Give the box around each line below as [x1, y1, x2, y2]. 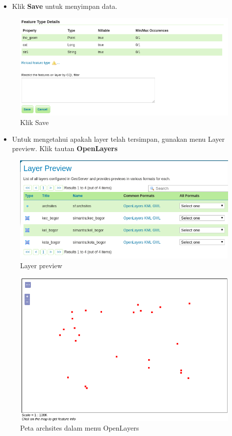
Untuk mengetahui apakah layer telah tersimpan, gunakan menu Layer [12, 133, 225, 144]
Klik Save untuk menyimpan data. [12, 1, 117, 11]
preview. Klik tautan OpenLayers [12, 143, 118, 154]
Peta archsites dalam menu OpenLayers [20, 423, 139, 433]
